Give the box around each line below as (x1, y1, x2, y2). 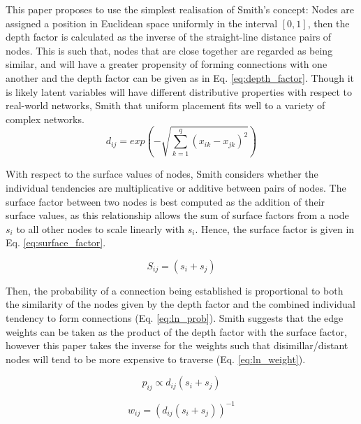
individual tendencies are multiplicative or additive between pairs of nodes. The (6, 180, 346, 195)
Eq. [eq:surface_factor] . (6, 235, 106, 250)
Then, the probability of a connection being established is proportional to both (6, 283, 344, 297)
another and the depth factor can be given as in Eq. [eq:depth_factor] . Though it (6, 70, 355, 85)
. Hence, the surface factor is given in (195, 221, 355, 236)
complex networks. (6, 111, 84, 126)
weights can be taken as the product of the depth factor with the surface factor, (6, 324, 347, 339)
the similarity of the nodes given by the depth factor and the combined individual (6, 297, 355, 311)
